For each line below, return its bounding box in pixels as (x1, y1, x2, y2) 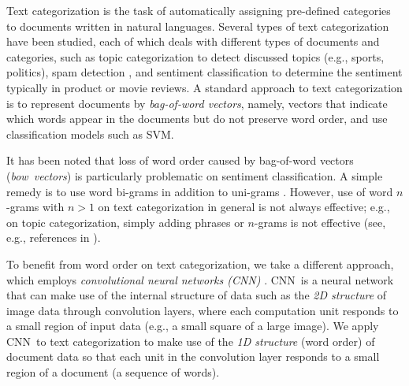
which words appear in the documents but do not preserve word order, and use (6, 110, 388, 127)
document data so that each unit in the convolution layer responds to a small (6, 348, 380, 365)
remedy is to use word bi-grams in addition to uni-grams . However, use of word (6, 183, 393, 199)
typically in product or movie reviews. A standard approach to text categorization (6, 79, 403, 95)
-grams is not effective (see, (254, 213, 386, 230)
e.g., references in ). (6, 229, 101, 246)
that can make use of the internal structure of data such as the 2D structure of (6, 287, 387, 303)
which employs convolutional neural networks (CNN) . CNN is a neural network (6, 271, 394, 288)
